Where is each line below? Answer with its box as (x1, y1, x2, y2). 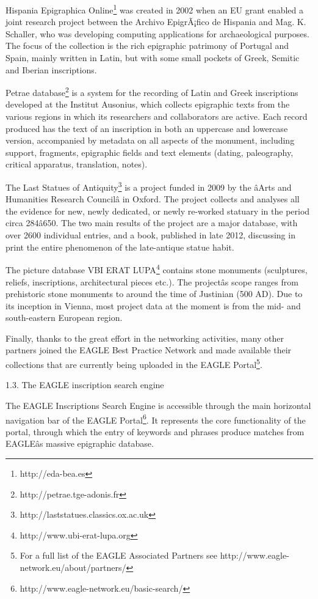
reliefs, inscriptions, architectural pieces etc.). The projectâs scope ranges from (5, 275, 298, 288)
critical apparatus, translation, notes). (5, 158, 148, 171)
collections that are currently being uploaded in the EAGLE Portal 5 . (5, 356, 262, 370)
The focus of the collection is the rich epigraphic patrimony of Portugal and (5, 39, 289, 52)
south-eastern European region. (5, 311, 123, 324)
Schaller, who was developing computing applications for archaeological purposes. (5, 27, 309, 40)
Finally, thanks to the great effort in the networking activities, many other (5, 331, 284, 344)
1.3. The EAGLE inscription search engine (5, 378, 164, 391)
